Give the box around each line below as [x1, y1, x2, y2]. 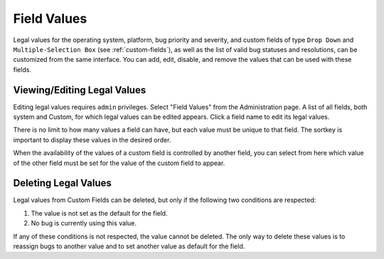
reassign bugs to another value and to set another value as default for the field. [13, 242, 245, 250]
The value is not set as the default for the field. [31, 208, 168, 217]
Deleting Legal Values [13, 177, 112, 189]
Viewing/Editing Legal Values [13, 84, 146, 96]
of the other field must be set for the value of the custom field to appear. [13, 159, 225, 167]
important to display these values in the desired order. [13, 135, 171, 144]
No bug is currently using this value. [31, 219, 137, 228]
